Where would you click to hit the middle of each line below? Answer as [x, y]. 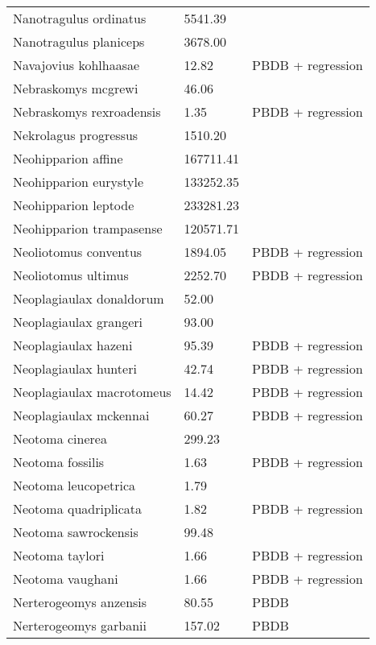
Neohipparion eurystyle [78, 182]
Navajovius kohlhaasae [76, 65]
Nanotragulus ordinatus [80, 18]
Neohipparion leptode [74, 205]
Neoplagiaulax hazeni [73, 345]
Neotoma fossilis [59, 462]
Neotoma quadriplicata [78, 509]
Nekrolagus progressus [76, 135]
